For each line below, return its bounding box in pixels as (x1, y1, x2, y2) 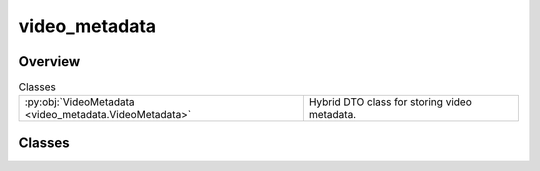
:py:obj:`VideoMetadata (24, 95, 135, 109)
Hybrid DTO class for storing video (308, 95, 472, 109)
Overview (18, 53, 81, 70)
